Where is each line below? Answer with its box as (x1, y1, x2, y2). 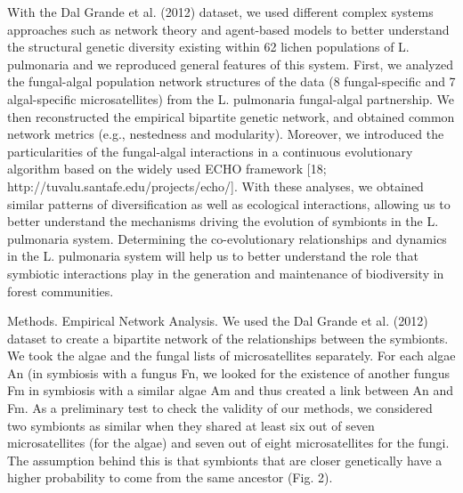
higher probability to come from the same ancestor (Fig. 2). (7, 468, 333, 487)
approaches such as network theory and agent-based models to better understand (7, 20, 450, 38)
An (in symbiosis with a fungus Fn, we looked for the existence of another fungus (7, 363, 450, 382)
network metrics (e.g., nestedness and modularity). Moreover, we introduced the (7, 125, 444, 143)
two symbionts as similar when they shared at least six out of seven (7, 416, 375, 434)
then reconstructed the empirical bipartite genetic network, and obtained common (7, 107, 455, 125)
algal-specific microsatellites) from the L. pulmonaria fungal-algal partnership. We (7, 89, 455, 108)
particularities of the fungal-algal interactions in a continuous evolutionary (7, 141, 413, 160)
